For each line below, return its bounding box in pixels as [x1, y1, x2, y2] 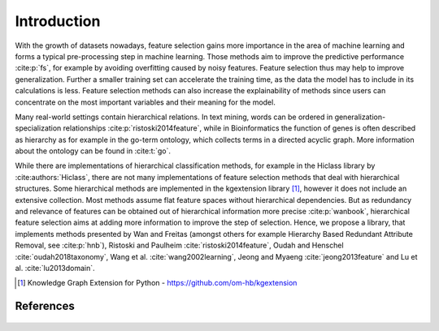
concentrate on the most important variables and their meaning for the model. [15, 97, 276, 107]
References [15, 299, 75, 313]
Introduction [15, 12, 101, 30]
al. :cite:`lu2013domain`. [15, 263, 95, 273]
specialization [15, 123, 62, 133]
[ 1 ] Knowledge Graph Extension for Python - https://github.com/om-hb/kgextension [17, 278, 298, 288]
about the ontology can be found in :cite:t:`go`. [15, 146, 171, 156]
